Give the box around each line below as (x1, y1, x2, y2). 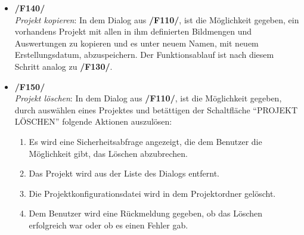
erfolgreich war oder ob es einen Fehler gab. (29, 218, 188, 231)
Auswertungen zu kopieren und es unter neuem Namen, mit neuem (14, 36, 259, 49)
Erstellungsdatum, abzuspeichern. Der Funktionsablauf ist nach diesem (14, 48, 274, 61)
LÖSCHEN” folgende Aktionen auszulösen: (14, 115, 172, 128)
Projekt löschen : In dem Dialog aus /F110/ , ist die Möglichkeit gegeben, (14, 92, 282, 104)
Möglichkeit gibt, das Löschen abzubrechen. (29, 147, 188, 159)
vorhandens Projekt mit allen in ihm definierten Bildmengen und (14, 25, 252, 38)
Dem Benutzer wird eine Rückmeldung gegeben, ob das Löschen (29, 207, 263, 219)
